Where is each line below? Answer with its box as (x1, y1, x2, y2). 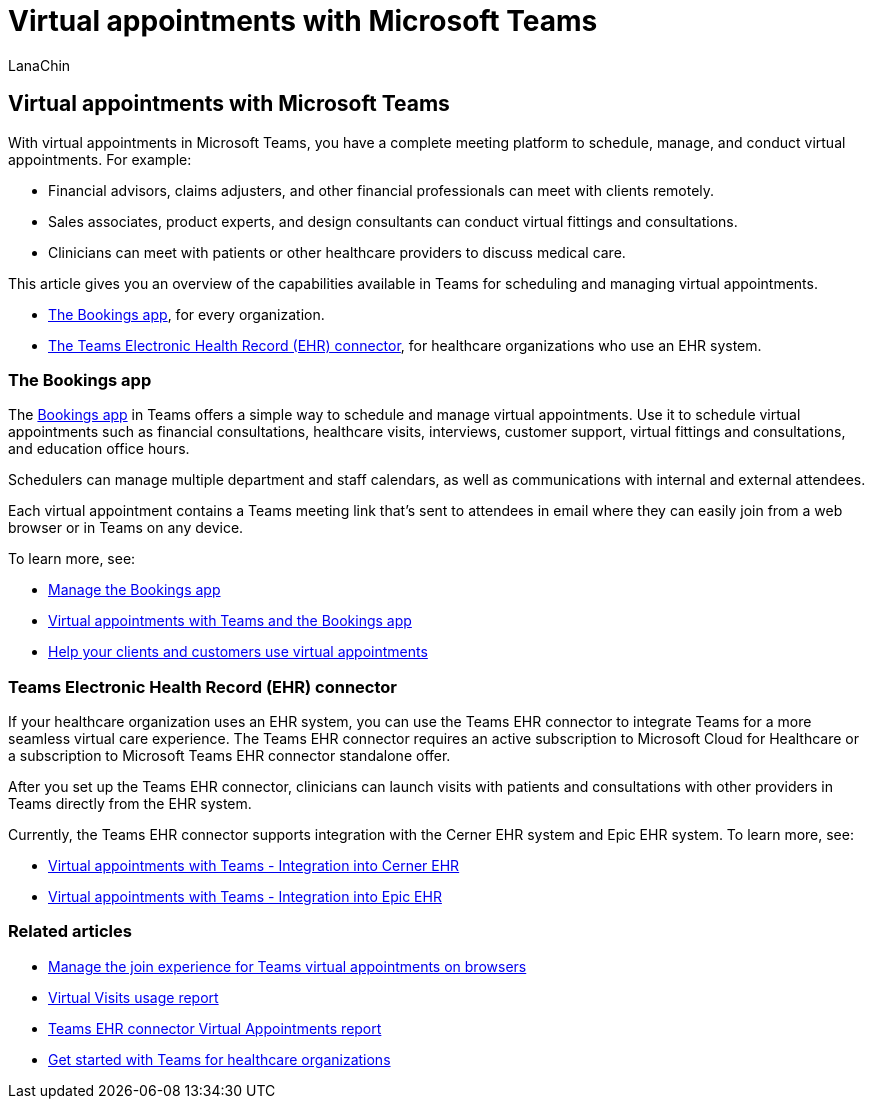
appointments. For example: (8, 150, 192, 168)
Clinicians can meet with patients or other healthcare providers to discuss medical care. (48, 243, 626, 261)
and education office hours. (8, 440, 190, 458)
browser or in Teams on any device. (8, 519, 244, 537)
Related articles (8, 921, 132, 942)
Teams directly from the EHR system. (8, 795, 252, 813)
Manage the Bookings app (48, 581, 221, 599)
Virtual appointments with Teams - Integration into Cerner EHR (48, 857, 460, 875)
